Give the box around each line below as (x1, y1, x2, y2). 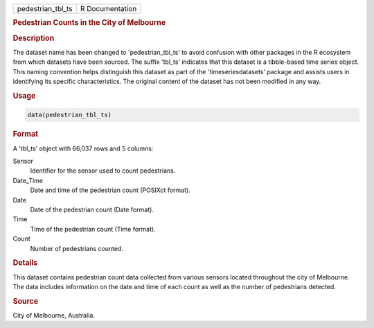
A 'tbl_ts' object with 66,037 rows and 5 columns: (12, 144, 154, 153)
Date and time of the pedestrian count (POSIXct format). (30, 186, 190, 194)
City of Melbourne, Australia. (12, 311, 95, 319)
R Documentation (80, 4, 137, 13)
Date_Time (12, 176, 44, 184)
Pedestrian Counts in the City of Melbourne (12, 18, 166, 28)
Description (12, 33, 55, 43)
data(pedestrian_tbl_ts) (27, 111, 112, 119)
